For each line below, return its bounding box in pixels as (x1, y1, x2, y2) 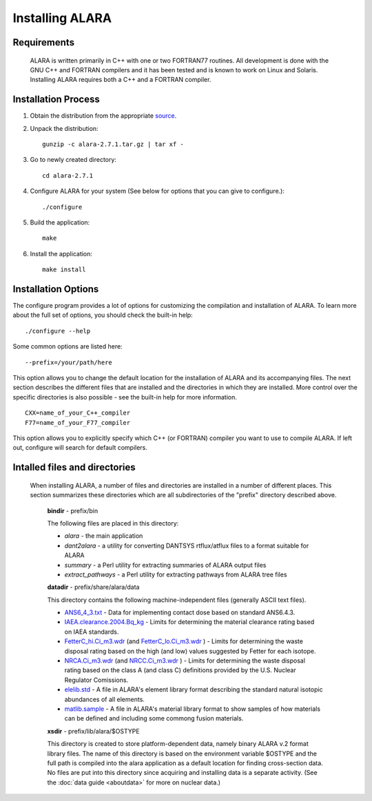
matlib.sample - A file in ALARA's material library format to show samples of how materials (64, 705, 320, 713)
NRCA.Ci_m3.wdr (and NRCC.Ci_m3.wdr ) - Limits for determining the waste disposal (64, 656, 306, 665)
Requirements (12, 37, 75, 48)
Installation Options (12, 283, 99, 295)
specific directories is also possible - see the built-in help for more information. (12, 393, 237, 401)
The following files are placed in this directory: (47, 519, 179, 527)
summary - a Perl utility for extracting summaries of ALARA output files (64, 561, 267, 569)
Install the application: (30, 249, 93, 258)
